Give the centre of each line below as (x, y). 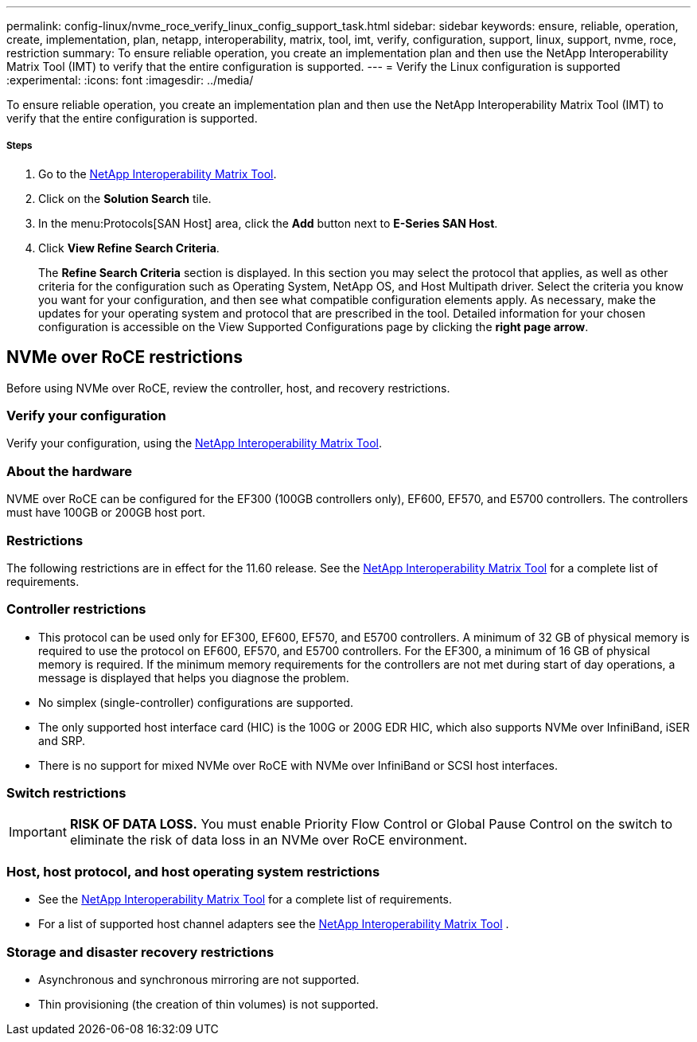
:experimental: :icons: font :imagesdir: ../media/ (130, 80)
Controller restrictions (76, 609)
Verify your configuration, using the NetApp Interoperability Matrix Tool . (195, 443)
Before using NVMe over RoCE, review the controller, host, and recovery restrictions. (228, 388)
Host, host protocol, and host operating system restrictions (193, 871)
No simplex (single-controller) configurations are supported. (196, 702)
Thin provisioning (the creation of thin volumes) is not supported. (208, 1004)
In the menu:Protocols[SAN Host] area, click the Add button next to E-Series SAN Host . (268, 223)
